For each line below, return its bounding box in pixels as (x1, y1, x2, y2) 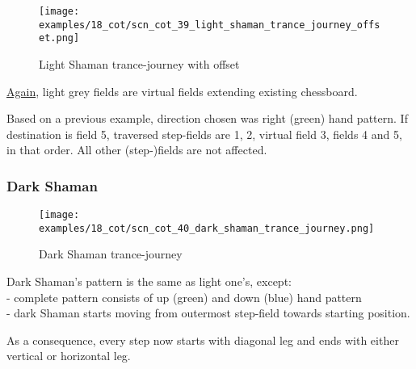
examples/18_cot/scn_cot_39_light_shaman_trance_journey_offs (39, 19, 380, 31)
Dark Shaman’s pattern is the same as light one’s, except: (6, 273, 292, 290)
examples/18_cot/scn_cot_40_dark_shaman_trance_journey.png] (39, 222, 375, 234)
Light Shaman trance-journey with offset (39, 55, 240, 72)
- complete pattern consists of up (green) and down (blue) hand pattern (6, 288, 362, 305)
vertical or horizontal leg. (6, 347, 131, 364)
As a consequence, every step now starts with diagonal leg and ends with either (6, 331, 399, 348)
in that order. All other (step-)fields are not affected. (6, 141, 267, 158)
